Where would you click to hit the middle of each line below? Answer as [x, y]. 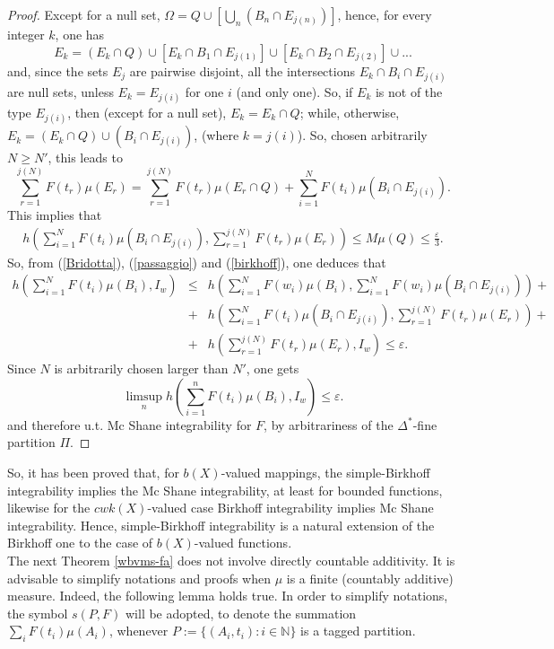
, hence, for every [385, 14]
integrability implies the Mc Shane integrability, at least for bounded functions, [225, 490]
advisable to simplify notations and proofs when [139, 578]
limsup [144, 396]
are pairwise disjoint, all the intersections [242, 70]
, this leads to [85, 158]
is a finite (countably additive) [370, 578]
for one [204, 91]
